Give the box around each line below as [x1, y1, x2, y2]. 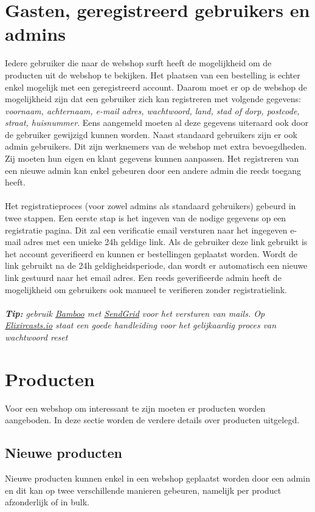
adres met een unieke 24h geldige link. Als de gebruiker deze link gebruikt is [24, 235, 308, 248]
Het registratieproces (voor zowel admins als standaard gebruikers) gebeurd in [5, 199, 296, 212]
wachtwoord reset [5, 330, 68, 343]
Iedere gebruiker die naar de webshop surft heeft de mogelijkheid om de [5, 57, 272, 69]
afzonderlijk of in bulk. [5, 496, 89, 508]
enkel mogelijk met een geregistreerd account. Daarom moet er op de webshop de [5, 80, 307, 93]
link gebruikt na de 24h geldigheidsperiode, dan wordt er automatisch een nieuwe [5, 259, 308, 272]
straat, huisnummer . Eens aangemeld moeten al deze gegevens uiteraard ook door [5, 116, 309, 129]
